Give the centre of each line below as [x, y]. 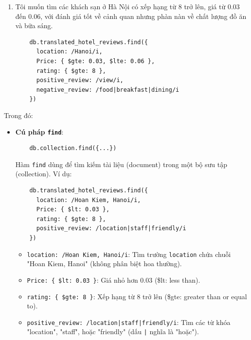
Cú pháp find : [39, 131]
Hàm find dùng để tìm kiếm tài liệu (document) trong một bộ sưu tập [121, 164]
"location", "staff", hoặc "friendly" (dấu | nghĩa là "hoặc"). [113, 331]
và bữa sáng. [34, 25]
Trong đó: [18, 115]
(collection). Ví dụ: [44, 174]
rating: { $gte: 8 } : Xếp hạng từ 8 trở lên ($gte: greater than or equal [137, 296]
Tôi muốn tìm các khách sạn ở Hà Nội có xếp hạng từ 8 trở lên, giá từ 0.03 [127, 6]
